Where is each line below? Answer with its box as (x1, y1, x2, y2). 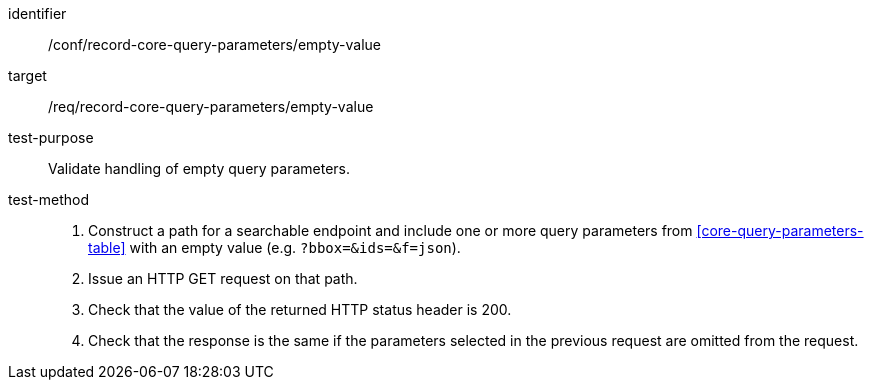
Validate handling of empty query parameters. (48, 160, 351, 177)
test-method (8, 191, 89, 208)
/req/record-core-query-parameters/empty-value (48, 98, 374, 115)
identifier (8, 5, 67, 22)
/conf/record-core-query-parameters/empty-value (48, 36, 382, 53)
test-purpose (8, 129, 94, 146)
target (8, 67, 47, 84)
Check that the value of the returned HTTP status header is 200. (88, 301, 512, 318)
